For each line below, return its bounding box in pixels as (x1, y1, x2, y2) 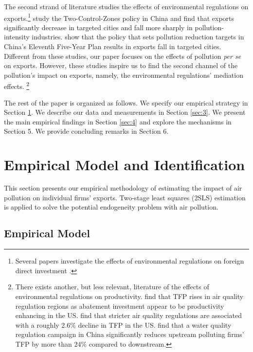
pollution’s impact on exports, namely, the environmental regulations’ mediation (4, 70, 243, 80)
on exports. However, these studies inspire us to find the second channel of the (4, 60, 238, 70)
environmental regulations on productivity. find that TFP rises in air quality (15, 291, 244, 301)
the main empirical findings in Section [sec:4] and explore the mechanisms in (4, 116, 232, 126)
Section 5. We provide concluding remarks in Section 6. (4, 126, 169, 136)
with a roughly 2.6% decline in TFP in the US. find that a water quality (15, 319, 232, 330)
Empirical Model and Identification (4, 155, 245, 175)
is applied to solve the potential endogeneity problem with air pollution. (4, 202, 218, 212)
